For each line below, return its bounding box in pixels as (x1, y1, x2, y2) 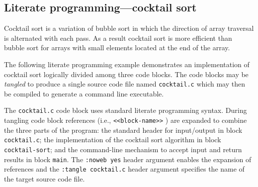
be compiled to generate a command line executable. (4, 88, 164, 98)
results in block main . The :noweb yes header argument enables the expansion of (4, 154, 252, 164)
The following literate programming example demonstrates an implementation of (4, 59, 250, 69)
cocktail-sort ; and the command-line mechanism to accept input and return (4, 144, 242, 154)
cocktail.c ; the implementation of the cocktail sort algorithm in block (4, 134, 221, 145)
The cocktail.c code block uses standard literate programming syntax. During (4, 105, 247, 115)
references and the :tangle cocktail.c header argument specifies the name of (4, 164, 245, 174)
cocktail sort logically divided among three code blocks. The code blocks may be (4, 69, 249, 79)
